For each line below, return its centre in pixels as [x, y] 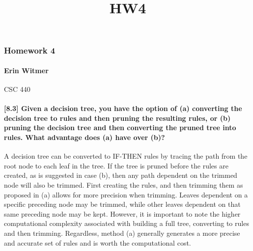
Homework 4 [30, 50]
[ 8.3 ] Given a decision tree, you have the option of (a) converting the [123, 108]
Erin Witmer [26, 70]
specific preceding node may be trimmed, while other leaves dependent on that [122, 204]
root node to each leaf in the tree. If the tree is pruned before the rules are [116, 165]
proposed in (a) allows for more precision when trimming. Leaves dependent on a [126, 194]
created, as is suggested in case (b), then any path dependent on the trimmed [121, 175]
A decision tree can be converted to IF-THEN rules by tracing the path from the [126, 156]
